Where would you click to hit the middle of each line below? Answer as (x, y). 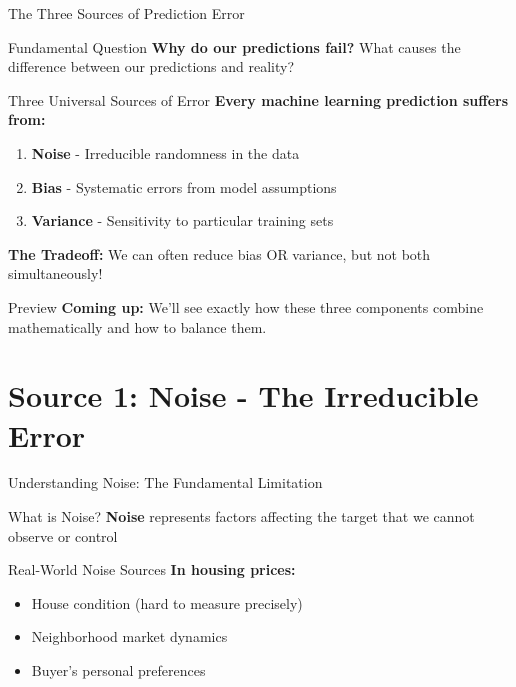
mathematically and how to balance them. (137, 326)
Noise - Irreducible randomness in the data (165, 152)
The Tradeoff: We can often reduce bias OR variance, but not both (219, 253)
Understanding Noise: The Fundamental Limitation (165, 482)
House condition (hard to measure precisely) (167, 602)
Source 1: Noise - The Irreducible (243, 395)
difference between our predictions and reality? (151, 66)
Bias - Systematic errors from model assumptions (184, 186)
